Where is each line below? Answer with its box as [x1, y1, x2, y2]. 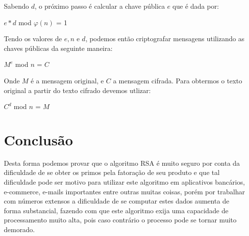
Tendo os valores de [4, 33, 62, 44]
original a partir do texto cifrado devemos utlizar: [4, 85, 151, 95]
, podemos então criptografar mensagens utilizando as [85, 33, 245, 44]
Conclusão [4, 129, 73, 149]
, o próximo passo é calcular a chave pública [34, 1, 165, 11]
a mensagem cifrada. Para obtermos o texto [113, 75, 242, 85]
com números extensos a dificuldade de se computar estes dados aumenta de [4, 196, 230, 206]
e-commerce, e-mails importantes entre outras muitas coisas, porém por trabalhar [4, 186, 245, 196]
